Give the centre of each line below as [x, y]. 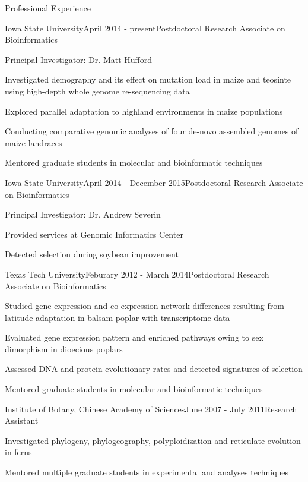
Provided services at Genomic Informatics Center [94, 234]
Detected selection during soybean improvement [92, 254]
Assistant [22, 420]
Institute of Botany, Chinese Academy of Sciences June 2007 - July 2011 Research [151, 409]
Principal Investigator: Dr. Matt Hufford [78, 59]
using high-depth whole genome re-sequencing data [97, 91]
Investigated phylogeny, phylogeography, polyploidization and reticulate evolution [153, 440]
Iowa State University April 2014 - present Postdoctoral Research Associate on [145, 28]
